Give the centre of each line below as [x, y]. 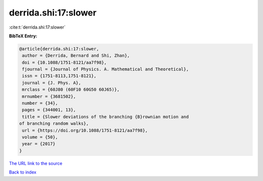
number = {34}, [40, 103]
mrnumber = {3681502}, [49, 96]
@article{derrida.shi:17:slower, [59, 49]
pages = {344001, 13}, [49, 110]
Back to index [23, 172]
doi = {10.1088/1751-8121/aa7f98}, [65, 62]
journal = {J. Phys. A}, [52, 83]
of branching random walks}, [54, 123]
